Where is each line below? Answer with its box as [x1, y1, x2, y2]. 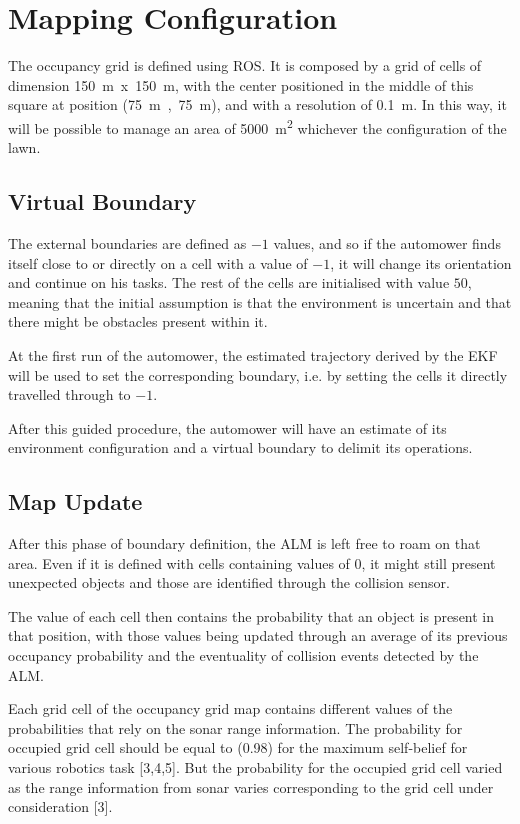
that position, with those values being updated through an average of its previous [8, 625, 508, 646]
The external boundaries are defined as [8, 232, 247, 253]
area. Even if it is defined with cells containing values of [8, 552, 350, 573]
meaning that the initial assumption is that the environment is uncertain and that [8, 291, 512, 312]
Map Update [8, 486, 143, 517]
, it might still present [361, 552, 496, 573]
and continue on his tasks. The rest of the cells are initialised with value [8, 272, 450, 293]
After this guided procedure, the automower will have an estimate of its [8, 417, 447, 438]
